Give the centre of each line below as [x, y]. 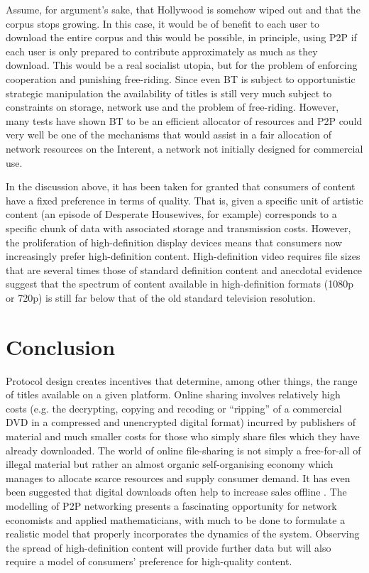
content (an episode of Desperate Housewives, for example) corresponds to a [171, 214]
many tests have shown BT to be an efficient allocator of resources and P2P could [184, 120]
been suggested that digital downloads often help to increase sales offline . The [176, 492]
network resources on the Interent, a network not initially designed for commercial [184, 148]
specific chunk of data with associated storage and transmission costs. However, [178, 228]
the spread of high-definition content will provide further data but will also [169, 547]
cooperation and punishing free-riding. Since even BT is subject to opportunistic [181, 78]
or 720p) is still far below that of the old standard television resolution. [161, 297]
